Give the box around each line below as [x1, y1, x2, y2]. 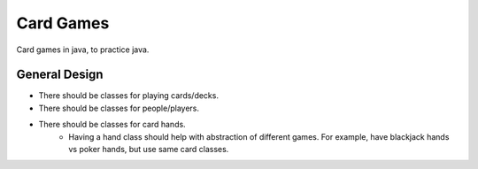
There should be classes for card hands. [38, 119, 186, 130]
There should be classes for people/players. [38, 103, 199, 113]
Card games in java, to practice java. [16, 44, 150, 55]
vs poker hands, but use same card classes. [68, 144, 229, 155]
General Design [16, 67, 104, 82]
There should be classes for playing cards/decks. [38, 90, 219, 101]
